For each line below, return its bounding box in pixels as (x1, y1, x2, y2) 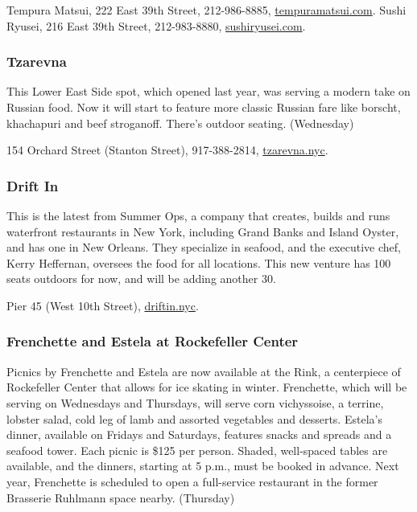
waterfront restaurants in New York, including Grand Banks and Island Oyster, (6, 223, 399, 240)
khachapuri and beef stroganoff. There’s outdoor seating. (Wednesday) (6, 114, 354, 131)
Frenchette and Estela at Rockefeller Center (6, 331, 299, 351)
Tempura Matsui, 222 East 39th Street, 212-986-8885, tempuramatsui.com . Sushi (6, 2, 407, 18)
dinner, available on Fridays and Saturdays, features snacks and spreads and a (6, 426, 392, 443)
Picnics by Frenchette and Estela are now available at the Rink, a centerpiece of (6, 362, 401, 379)
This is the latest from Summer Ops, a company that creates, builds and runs (6, 207, 390, 223)
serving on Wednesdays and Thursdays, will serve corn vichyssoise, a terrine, (6, 394, 384, 411)
